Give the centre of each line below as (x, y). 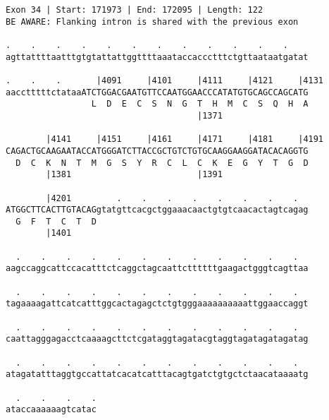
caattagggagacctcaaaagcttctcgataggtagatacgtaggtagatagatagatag (157, 339)
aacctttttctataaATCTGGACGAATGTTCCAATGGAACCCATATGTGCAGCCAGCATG (157, 92)
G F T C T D (56, 221)
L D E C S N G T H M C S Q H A (200, 104)
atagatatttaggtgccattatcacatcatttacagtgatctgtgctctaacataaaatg (157, 374)
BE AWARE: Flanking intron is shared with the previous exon (152, 22)
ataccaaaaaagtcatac (51, 410)
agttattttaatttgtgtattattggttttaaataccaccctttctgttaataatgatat (157, 57)
